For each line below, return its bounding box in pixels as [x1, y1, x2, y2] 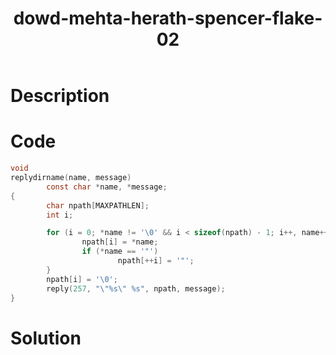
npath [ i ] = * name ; [81, 237, 159, 247]
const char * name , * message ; [46, 182, 168, 192]
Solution [10, 327, 82, 349]
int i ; [46, 210, 74, 220]
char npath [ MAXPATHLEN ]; [46, 200, 150, 211]
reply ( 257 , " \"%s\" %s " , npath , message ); [46, 283, 226, 294]
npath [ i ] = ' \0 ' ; [46, 274, 118, 284]
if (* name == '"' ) [81, 247, 159, 257]
